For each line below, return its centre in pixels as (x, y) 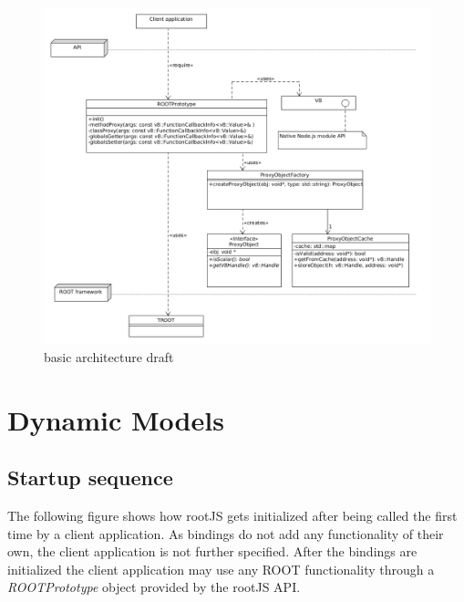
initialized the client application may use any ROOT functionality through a (221, 569)
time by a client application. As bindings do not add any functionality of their (226, 533)
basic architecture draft (109, 356)
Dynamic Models (116, 419)
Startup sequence (90, 477)
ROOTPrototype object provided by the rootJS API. (154, 587)
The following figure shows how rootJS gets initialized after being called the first (232, 516)
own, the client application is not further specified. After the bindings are (212, 551)
